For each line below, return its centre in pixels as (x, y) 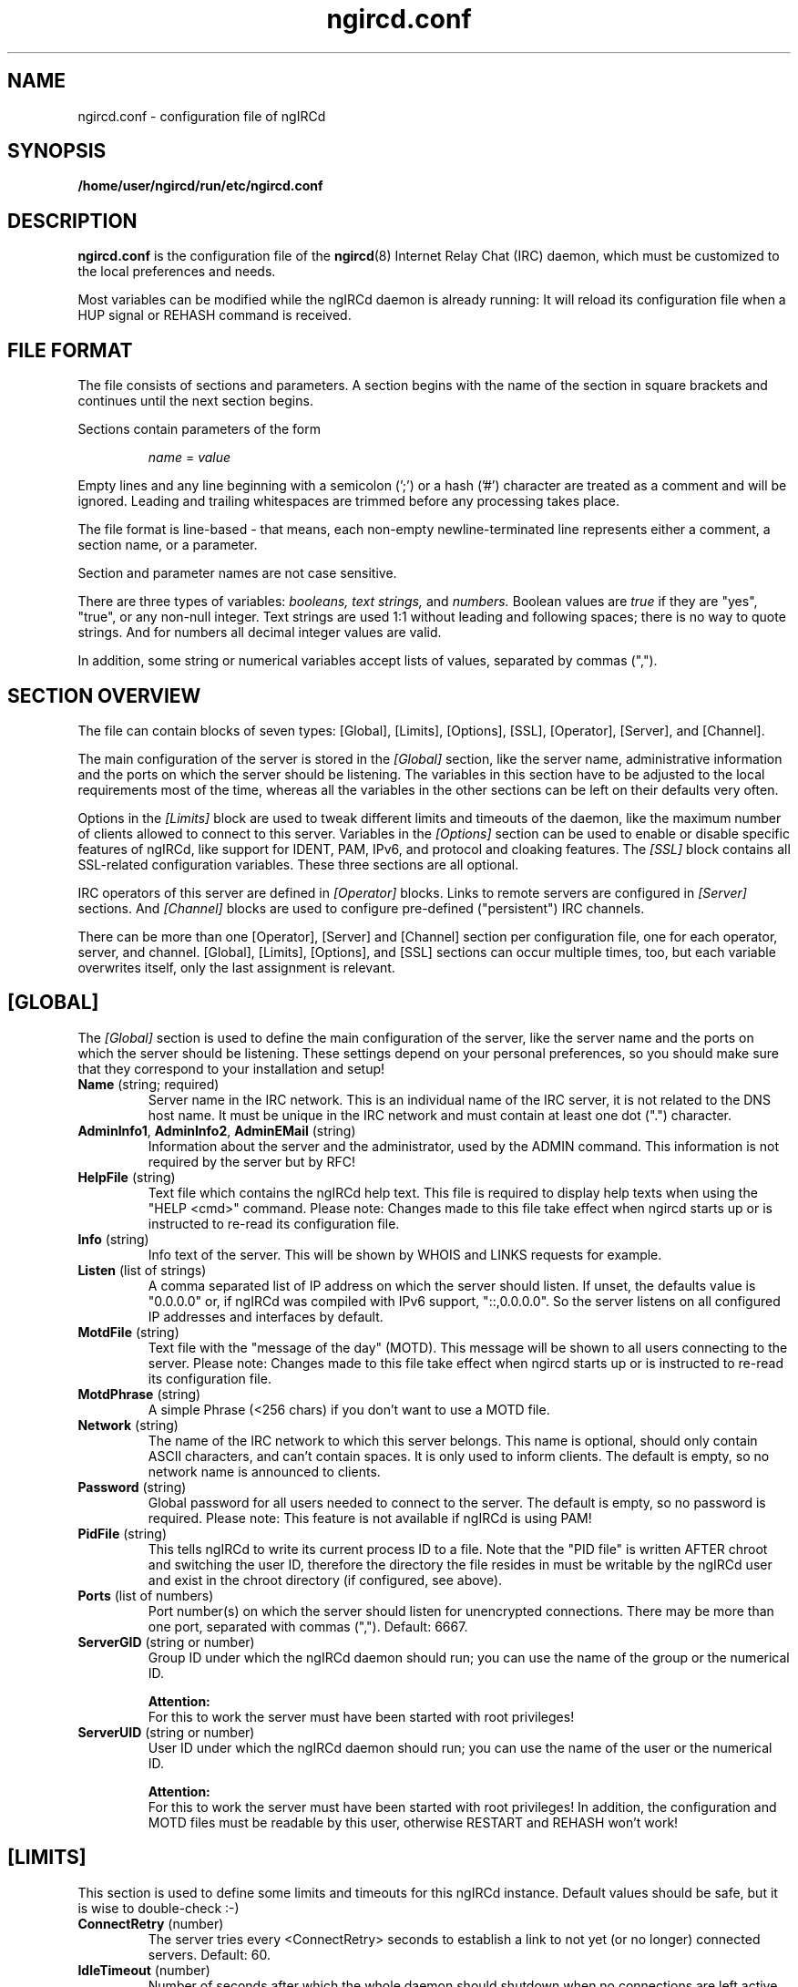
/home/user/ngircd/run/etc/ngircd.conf (200, 186)
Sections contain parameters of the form (199, 429)
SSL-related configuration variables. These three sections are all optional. (298, 864)
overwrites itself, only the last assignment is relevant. (236, 967)
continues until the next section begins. (195, 401)
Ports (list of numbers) (146, 1595)
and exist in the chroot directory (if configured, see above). (325, 1580)
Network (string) (128, 1425)
